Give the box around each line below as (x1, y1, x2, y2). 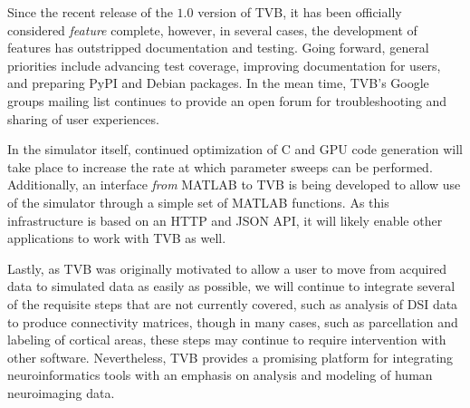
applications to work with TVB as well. (7, 228, 226, 248)
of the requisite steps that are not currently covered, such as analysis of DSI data (7, 294, 458, 313)
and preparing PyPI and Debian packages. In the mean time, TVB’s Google (7, 73, 429, 92)
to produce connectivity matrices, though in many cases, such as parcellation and (7, 312, 458, 331)
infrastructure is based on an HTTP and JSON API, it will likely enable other (7, 210, 443, 229)
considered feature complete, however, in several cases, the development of (7, 20, 417, 39)
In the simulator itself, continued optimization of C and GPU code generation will (7, 140, 463, 159)
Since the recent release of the (7, 3, 173, 21)
